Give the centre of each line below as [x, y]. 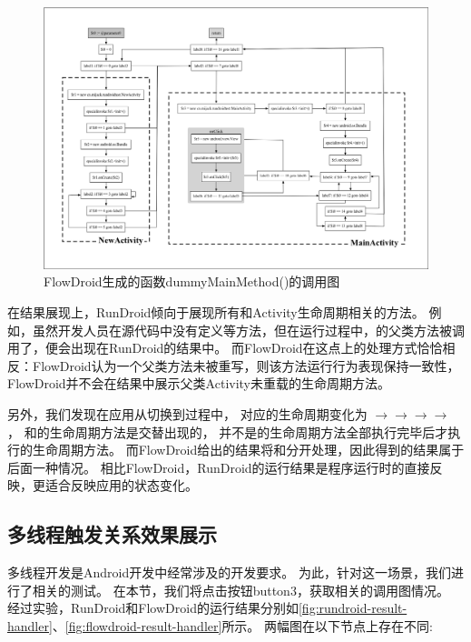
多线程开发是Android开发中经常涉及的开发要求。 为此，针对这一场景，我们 [229, 572]
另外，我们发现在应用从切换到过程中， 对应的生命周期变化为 [187, 413]
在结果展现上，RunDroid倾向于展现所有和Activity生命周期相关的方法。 [216, 311]
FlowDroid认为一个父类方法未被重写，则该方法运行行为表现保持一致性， [246, 365]
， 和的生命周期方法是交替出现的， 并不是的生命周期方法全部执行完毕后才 [228, 431]
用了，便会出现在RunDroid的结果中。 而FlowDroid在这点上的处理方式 [212, 348]
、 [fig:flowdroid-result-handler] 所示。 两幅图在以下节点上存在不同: [242, 625]
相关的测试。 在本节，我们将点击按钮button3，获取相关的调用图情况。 [240, 590]
